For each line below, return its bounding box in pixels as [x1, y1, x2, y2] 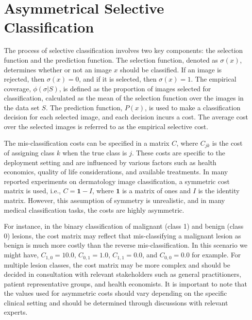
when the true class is [62, 148, 127, 158]
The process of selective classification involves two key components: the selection [4, 45, 243, 55]
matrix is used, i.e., [4, 185, 61, 196]
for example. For [192, 250, 241, 260]
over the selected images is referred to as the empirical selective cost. [4, 121, 208, 132]
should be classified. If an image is [120, 64, 222, 74]
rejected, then [4, 74, 45, 84]
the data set [4, 102, 40, 112]
